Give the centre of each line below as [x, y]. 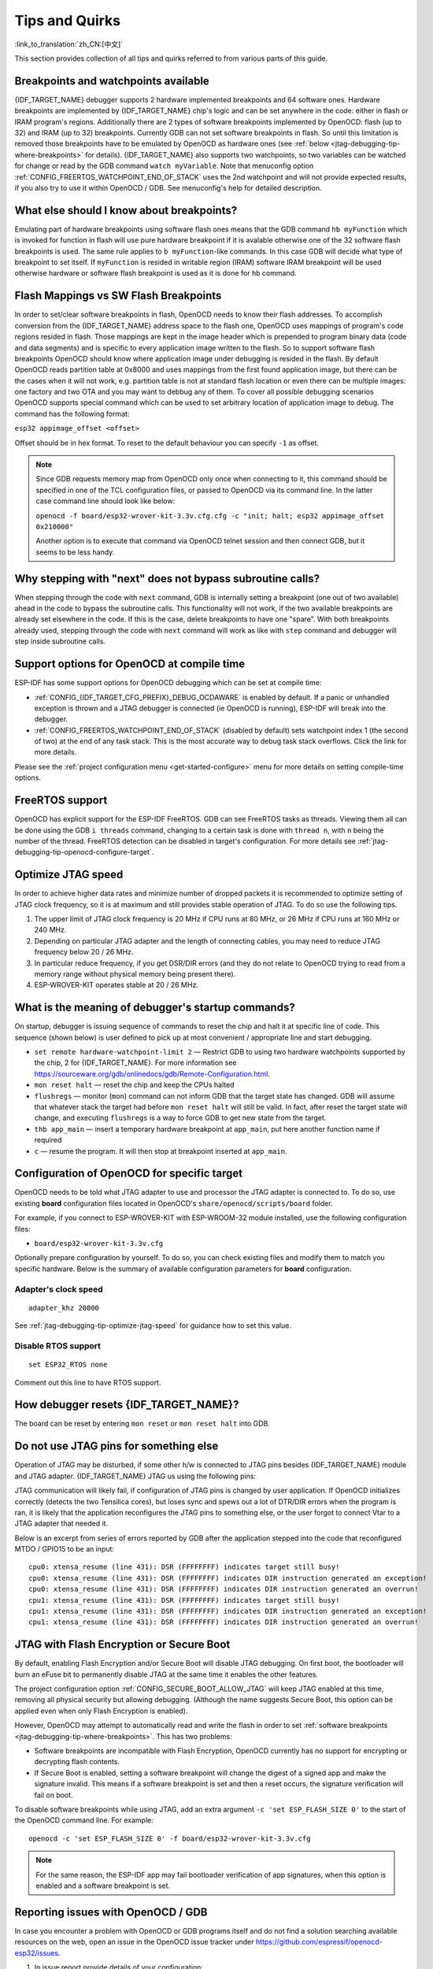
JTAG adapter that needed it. [61, 1523]
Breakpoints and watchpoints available [112, 81]
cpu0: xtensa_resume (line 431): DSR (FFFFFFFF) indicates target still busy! [184, 1567]
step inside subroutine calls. [60, 641]
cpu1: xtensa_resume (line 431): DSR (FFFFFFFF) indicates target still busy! [184, 1600]
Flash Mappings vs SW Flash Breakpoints [118, 296]
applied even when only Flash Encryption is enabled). [101, 1711]
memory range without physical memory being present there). [135, 973]
